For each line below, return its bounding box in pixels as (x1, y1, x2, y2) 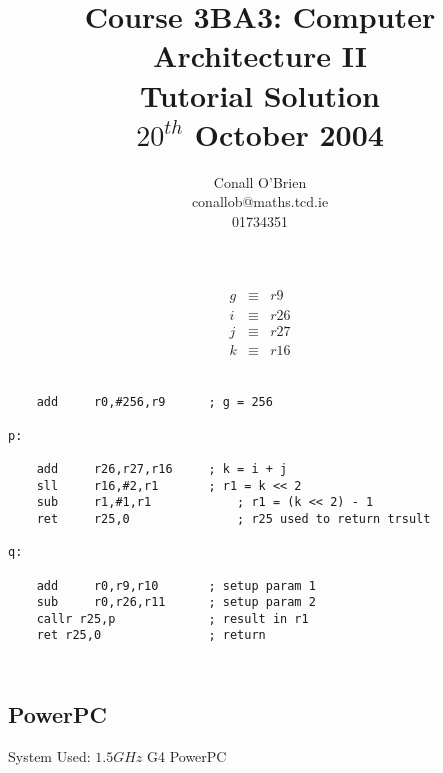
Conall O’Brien (213, 171, 307, 192)
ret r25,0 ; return (36, 628, 266, 643)
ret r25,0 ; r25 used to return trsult (36, 511, 431, 526)
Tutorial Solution (140, 74, 380, 115)
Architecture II (153, 35, 367, 76)
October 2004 (194, 113, 384, 154)
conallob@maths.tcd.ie (191, 191, 329, 212)
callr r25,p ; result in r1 (36, 611, 309, 626)
